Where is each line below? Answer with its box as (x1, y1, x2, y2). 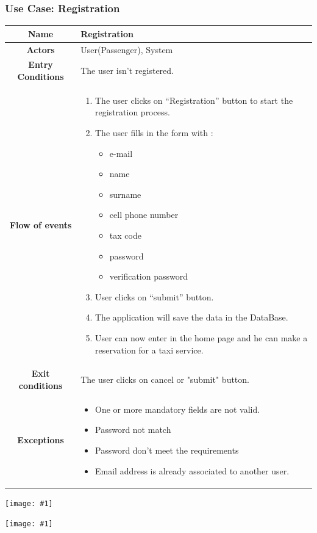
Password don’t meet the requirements (95, 444, 239, 457)
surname (109, 187, 141, 200)
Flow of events (9, 219, 72, 231)
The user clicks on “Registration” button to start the (95, 93, 293, 106)
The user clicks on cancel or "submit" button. (80, 373, 249, 386)
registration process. (95, 106, 170, 118)
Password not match (95, 423, 171, 436)
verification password (109, 270, 188, 283)
